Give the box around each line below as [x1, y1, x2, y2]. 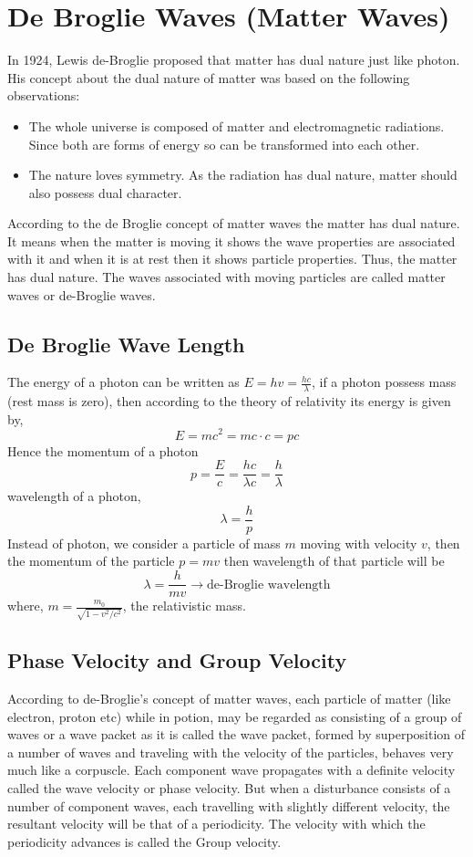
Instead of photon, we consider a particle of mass [7, 533, 281, 552]
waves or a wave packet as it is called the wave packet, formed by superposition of [7, 725, 466, 744]
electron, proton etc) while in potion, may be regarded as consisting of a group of [7, 706, 462, 726]
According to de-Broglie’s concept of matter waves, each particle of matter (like [7, 689, 451, 708]
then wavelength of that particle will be [223, 551, 445, 570]
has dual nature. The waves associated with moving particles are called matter [7, 267, 446, 287]
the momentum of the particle [7, 551, 175, 570]
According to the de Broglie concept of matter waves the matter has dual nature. [7, 214, 460, 233]
